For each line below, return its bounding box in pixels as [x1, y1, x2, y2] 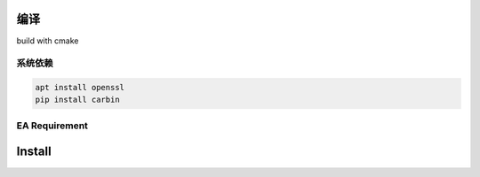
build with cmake [16, 35, 79, 46]
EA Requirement [16, 119, 89, 132]
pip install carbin [35, 95, 120, 105]
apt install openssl [35, 82, 124, 93]
